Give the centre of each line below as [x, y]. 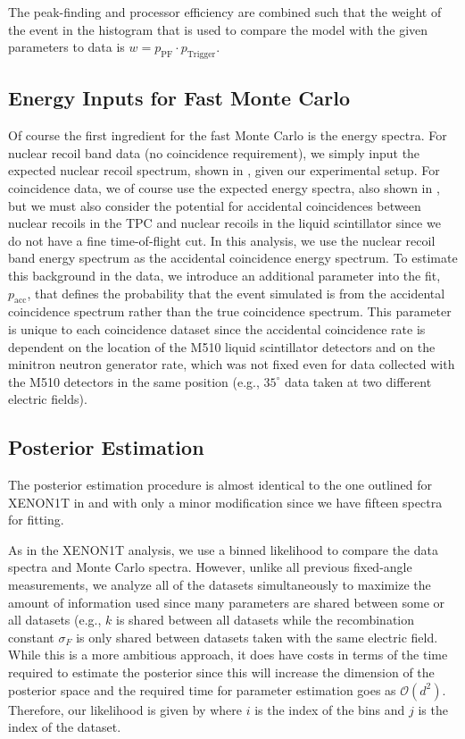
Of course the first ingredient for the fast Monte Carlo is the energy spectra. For [228, 135]
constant [31, 637]
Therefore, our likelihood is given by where [125, 709]
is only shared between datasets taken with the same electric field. [257, 637]
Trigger [201, 54]
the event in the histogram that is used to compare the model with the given [218, 29]
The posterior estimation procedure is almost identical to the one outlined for [220, 485]
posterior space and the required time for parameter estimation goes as [202, 689]
